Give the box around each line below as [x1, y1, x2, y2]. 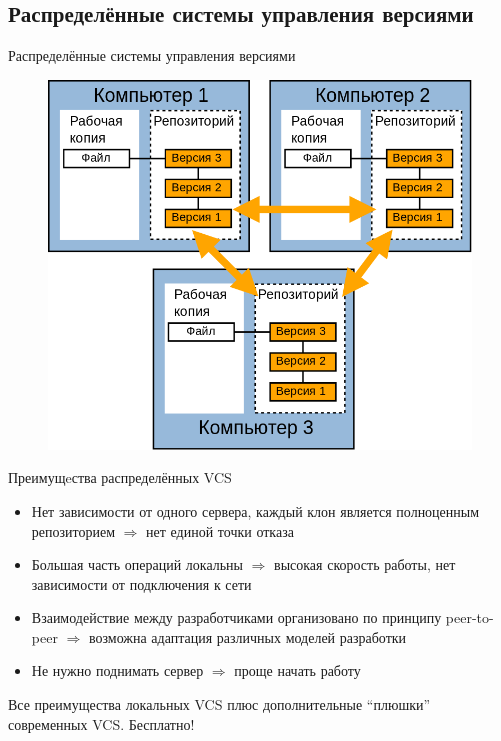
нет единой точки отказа [146, 520, 294, 541]
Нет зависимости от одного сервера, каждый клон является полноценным [31, 500, 480, 521]
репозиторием [31, 520, 116, 541]
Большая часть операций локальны [31, 554, 243, 575]
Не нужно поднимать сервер [31, 660, 204, 681]
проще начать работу [234, 660, 361, 681]
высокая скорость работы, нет [274, 554, 456, 575]
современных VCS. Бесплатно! [8, 713, 195, 734]
